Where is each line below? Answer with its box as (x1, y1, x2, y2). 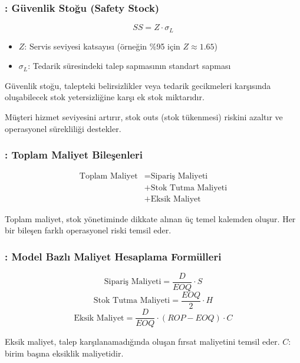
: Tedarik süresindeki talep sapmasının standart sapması (28, 60, 231, 72)
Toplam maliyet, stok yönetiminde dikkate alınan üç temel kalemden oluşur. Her (5, 212, 296, 225)
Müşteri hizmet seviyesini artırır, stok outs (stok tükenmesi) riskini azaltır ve (5, 111, 283, 123)
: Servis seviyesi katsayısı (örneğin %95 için (24, 39, 180, 52)
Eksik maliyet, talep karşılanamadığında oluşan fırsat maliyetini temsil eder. (5, 335, 280, 348)
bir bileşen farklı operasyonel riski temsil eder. (5, 224, 172, 236)
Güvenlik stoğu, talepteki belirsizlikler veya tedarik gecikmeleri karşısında (5, 79, 271, 91)
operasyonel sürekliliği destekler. (5, 122, 121, 134)
